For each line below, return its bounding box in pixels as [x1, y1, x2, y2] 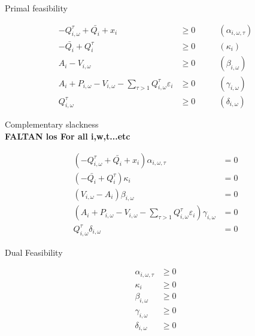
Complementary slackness [5, 118, 99, 131]
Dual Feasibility [5, 246, 63, 258]
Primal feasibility [5, 2, 68, 14]
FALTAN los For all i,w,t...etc [5, 129, 130, 142]
